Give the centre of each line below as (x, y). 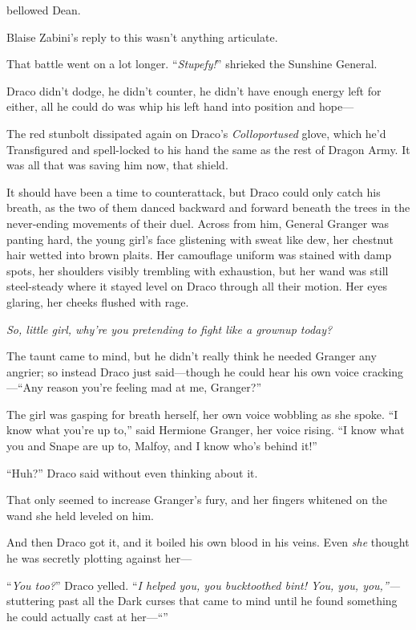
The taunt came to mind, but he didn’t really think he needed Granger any (192, 356)
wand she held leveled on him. (81, 515)
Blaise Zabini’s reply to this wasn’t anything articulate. (142, 37)
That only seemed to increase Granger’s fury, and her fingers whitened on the (197, 500)
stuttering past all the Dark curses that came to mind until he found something (202, 601)
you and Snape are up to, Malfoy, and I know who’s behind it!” (162, 446)
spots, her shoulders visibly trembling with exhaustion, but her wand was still (198, 270)
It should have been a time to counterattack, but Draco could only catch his (194, 191)
